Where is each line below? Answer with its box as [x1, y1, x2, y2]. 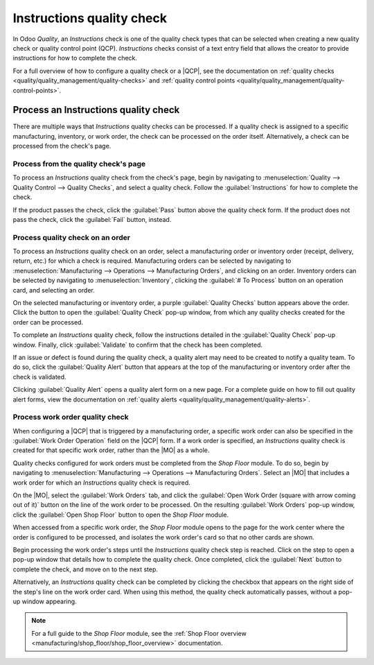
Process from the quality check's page [12, 159, 146, 169]
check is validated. [12, 372, 66, 381]
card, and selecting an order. [12, 286, 95, 294]
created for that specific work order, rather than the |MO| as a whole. [12, 446, 210, 454]
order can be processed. [12, 318, 83, 326]
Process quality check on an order [12, 232, 131, 242]
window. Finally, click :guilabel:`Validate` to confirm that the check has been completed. [12, 340, 263, 349]
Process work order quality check [12, 413, 129, 422]
